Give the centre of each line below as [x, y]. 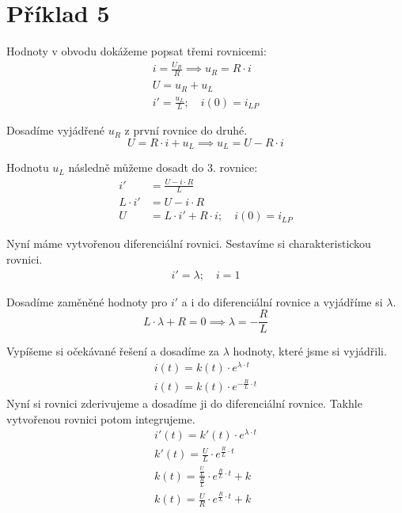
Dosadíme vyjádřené [55, 130]
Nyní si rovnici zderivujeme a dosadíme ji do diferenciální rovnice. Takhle [184, 403]
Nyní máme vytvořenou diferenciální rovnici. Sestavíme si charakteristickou [189, 243]
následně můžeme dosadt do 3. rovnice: [163, 167]
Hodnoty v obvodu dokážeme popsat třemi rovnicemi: [137, 51]
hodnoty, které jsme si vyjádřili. [310, 351]
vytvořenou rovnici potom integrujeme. [101, 418]
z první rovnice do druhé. [186, 130]
